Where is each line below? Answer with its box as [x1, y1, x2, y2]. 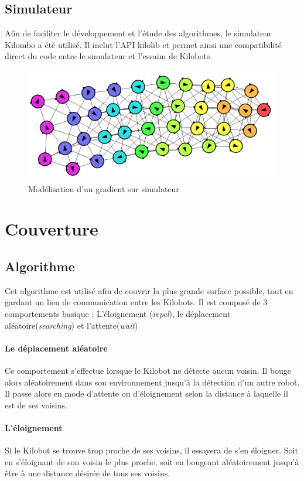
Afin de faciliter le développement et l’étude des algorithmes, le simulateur [5, 27, 272, 39]
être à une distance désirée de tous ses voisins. [5, 467, 170, 479]
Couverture [5, 217, 98, 241]
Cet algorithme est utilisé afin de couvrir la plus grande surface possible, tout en [5, 284, 293, 296]
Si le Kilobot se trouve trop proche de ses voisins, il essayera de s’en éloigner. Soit [5, 444, 298, 456]
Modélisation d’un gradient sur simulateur [28, 182, 179, 195]
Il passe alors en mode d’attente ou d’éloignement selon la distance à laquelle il [5, 387, 288, 400]
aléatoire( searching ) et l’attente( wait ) [5, 319, 138, 331]
